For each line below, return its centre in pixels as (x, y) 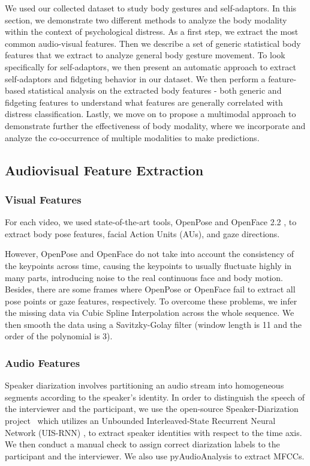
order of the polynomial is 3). (59, 336)
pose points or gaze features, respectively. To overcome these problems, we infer (151, 301)
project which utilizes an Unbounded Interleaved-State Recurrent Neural (140, 421)
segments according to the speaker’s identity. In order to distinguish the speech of (155, 397)
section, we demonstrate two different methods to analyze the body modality (146, 20)
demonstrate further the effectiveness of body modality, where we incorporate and (155, 125)
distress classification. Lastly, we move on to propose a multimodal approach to (151, 114)
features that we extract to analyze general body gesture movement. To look (145, 55)
